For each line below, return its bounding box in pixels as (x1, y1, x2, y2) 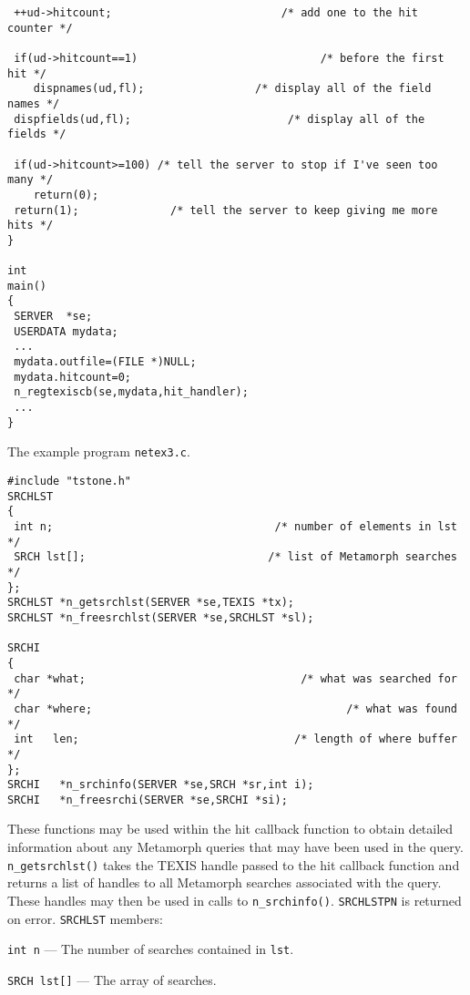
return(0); (33, 188, 99, 201)
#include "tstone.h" (7, 475, 132, 488)
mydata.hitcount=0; (14, 370, 132, 384)
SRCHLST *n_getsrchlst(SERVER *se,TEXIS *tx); (7, 596, 294, 610)
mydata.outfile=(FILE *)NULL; (14, 355, 197, 369)
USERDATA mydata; (14, 324, 118, 338)
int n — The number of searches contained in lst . (7, 939, 294, 959)
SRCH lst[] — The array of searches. (7, 969, 217, 989)
